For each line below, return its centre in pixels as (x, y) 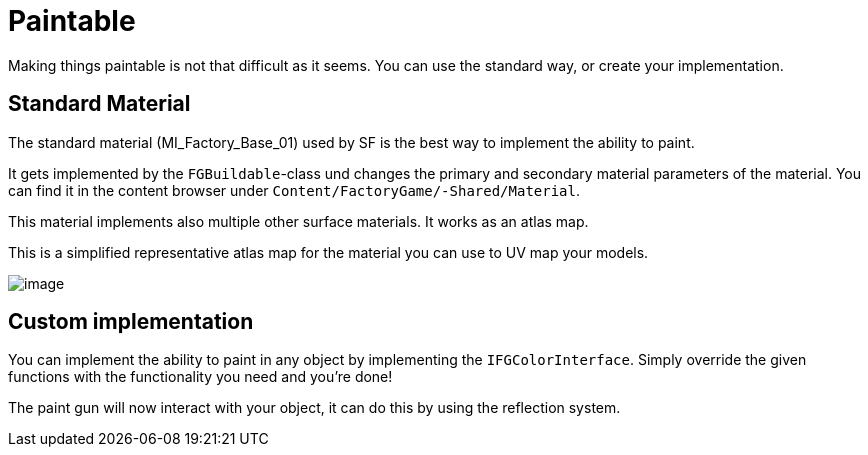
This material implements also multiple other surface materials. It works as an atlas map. (298, 221)
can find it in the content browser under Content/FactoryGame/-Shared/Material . (294, 190)
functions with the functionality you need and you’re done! (200, 377)
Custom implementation (131, 322)
